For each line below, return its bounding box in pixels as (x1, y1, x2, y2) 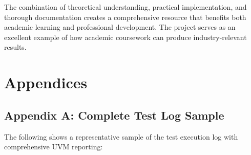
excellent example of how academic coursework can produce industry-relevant (4, 31, 247, 42)
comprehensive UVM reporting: (4, 141, 103, 152)
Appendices (4, 72, 88, 93)
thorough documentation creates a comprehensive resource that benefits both (4, 11, 246, 22)
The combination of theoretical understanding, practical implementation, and (4, 2, 247, 12)
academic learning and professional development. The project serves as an (4, 22, 236, 32)
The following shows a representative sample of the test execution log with (4, 131, 238, 142)
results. (4, 42, 27, 52)
